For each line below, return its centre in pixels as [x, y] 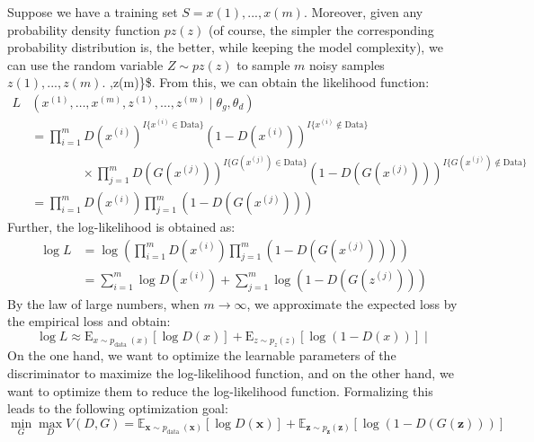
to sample [263, 64]
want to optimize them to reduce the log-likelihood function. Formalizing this [220, 390]
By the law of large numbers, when [103, 303]
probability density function [84, 29]
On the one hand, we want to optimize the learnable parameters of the [202, 355]
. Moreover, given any [363, 12]
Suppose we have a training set [93, 12]
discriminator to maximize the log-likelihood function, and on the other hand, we [231, 372]
